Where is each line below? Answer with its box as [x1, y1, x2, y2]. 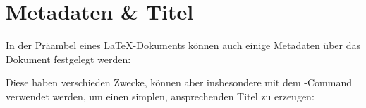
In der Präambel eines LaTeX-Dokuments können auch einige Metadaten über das [6, 38, 360, 53]
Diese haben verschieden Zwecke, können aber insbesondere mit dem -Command [6, 75, 352, 90]
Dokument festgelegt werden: [6, 51, 131, 66]
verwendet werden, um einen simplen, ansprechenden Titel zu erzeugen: [6, 88, 315, 103]
